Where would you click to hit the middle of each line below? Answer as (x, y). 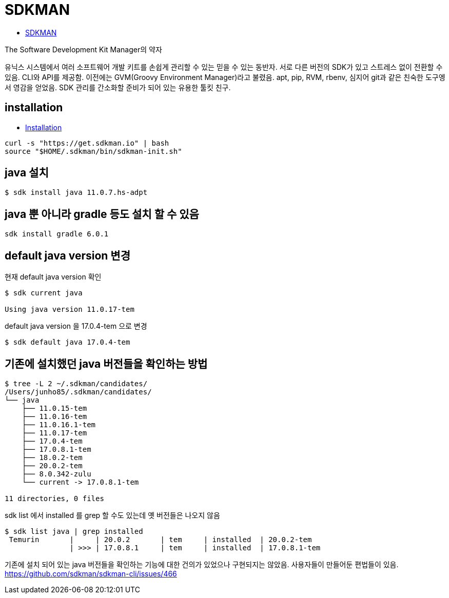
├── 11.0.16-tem (54, 416)
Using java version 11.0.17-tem (70, 310)
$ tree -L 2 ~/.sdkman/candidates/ (76, 383)
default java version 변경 (67, 255)
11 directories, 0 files (54, 498)
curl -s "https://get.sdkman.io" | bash (87, 143)
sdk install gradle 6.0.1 (57, 234)
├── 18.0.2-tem (52, 457)
